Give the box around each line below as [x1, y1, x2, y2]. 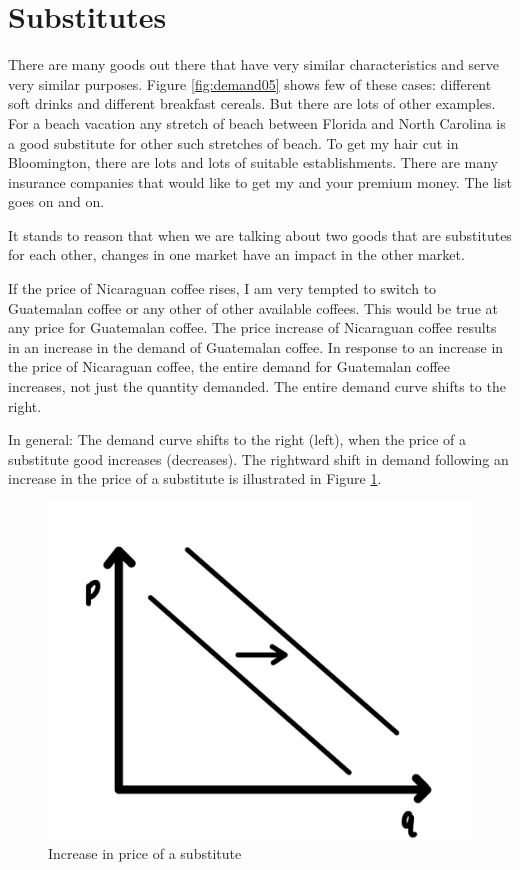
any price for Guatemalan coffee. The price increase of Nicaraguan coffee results [8, 317, 497, 338]
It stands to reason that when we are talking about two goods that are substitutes [8, 224, 512, 245]
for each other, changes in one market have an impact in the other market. [8, 244, 465, 265]
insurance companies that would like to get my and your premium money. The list [8, 171, 512, 192]
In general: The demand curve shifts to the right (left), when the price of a [8, 429, 467, 450]
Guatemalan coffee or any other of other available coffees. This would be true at [8, 297, 498, 318]
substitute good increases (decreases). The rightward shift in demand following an [8, 448, 509, 469]
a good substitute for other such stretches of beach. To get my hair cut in [8, 132, 459, 153]
